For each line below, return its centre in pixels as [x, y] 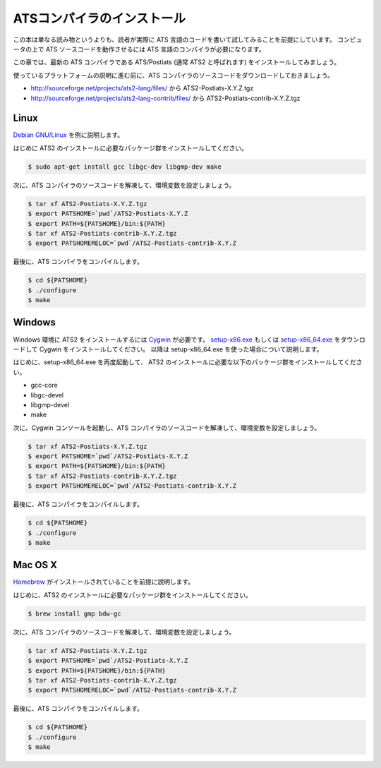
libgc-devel [47, 395]
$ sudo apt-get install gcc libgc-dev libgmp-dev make [125, 167]
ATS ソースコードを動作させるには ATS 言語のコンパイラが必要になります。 [155, 49]
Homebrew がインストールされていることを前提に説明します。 [104, 582]
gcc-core [44, 385]
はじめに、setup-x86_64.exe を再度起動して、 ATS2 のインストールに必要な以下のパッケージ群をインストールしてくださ [188, 362]
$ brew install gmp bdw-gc [74, 613]
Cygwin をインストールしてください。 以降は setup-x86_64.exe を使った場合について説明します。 [181, 349]
